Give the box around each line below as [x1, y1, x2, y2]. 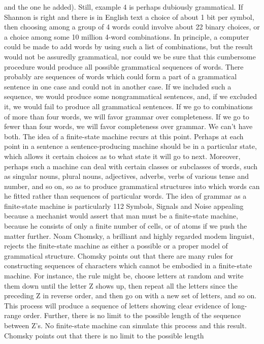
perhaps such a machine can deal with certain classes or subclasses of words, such [4, 161, 258, 171]
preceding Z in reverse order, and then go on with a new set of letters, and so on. [4, 290, 257, 301]
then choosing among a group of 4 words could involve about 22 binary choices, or [4, 21, 260, 32]
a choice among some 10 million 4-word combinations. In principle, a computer [4, 31, 249, 42]
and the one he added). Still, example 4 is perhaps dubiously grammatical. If [4, 2, 243, 12]
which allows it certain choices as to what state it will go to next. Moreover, [4, 150, 241, 161]
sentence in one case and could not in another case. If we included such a [4, 81, 232, 91]
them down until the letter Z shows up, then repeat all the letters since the [4, 280, 238, 291]
